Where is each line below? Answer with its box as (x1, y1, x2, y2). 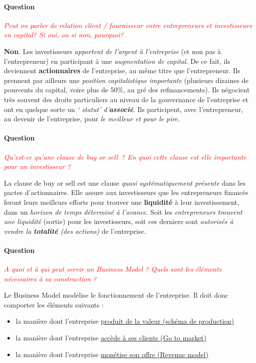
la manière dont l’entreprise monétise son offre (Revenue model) (15, 349, 209, 359)
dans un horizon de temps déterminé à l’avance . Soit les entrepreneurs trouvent (4, 206, 243, 217)
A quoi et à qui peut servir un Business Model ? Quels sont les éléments (4, 264, 222, 274)
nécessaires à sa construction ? (4, 273, 97, 283)
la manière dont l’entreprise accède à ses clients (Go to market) (15, 333, 207, 343)
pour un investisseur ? (4, 161, 71, 171)
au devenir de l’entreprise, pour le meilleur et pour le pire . (4, 113, 180, 124)
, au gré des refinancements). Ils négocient (123, 84, 250, 95)
